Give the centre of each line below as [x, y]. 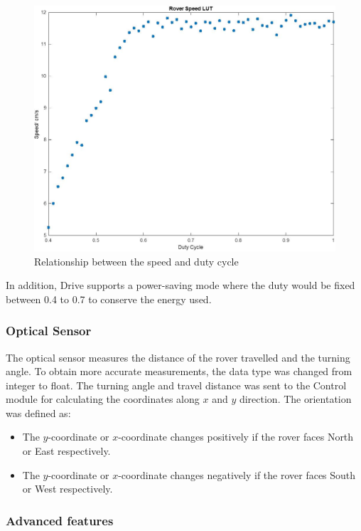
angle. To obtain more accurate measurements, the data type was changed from [179, 371]
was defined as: [38, 412]
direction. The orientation [295, 399]
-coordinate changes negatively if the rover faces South [237, 474]
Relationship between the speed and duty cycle [136, 261]
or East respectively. [66, 451]
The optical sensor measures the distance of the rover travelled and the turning [178, 357]
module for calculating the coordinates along [103, 399]
